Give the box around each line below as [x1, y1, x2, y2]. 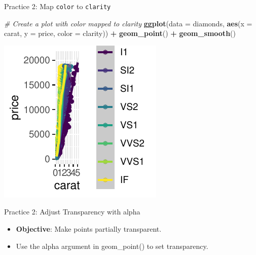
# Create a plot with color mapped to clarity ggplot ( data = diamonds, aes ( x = [4, 18, 252, 28]
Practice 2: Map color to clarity [4, 1, 111, 11]
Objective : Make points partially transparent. [16, 224, 162, 234]
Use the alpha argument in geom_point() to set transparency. [16, 240, 208, 251]
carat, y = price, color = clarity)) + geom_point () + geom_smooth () [4, 28, 236, 39]
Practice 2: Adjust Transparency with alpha [4, 206, 140, 217]
